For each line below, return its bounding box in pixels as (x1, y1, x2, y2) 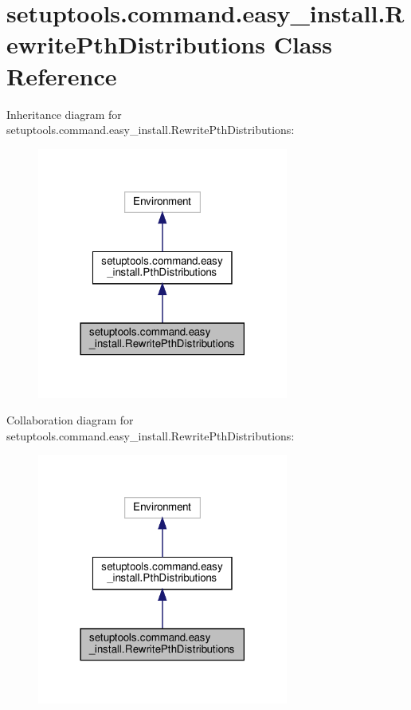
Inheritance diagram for (6, 105, 122, 122)
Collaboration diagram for (6, 412, 134, 428)
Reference (6, 59, 117, 92)
